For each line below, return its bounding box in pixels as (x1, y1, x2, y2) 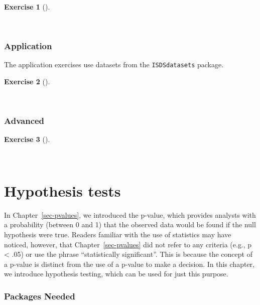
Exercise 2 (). (4, 76, 50, 87)
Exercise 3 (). (4, 134, 50, 144)
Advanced (4, 114, 45, 127)
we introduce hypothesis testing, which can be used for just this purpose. (4, 268, 228, 279)
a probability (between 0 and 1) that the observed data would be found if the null (4, 219, 256, 230)
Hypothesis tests (4, 180, 121, 201)
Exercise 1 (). (4, 2, 50, 12)
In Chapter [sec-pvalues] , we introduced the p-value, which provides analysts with (4, 209, 256, 220)
